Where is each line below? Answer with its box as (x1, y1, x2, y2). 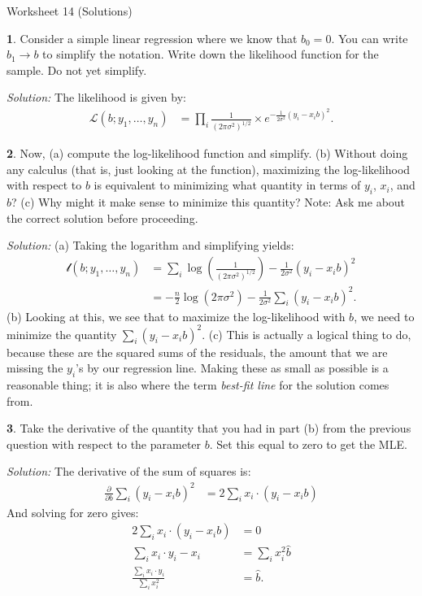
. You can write (331, 29, 408, 46)
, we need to (354, 307, 415, 324)
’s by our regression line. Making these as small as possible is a (76, 359, 389, 376)
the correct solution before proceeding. (7, 209, 198, 226)
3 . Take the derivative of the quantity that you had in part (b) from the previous (7, 420, 411, 437)
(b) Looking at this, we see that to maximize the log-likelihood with (7, 307, 346, 324)
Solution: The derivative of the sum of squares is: (7, 463, 251, 480)
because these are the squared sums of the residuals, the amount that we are (7, 343, 388, 360)
